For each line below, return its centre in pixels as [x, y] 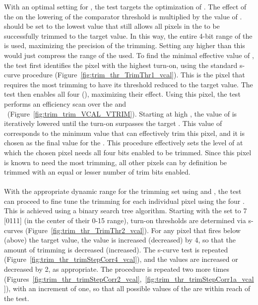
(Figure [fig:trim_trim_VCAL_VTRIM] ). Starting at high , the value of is [122, 113]
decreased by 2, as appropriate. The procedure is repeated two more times [117, 269]
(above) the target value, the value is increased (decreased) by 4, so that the [120, 240]
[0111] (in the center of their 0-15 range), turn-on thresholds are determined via [125, 220]
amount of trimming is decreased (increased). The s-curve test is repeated [116, 249]
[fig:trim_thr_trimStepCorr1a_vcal [199, 278]
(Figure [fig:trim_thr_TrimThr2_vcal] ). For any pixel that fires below [133, 230]
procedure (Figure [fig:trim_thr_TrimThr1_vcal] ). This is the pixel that [134, 75]
